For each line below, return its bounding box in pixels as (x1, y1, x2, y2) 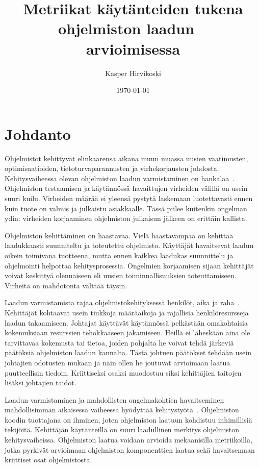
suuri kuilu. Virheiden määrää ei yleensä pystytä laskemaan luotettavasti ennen (5, 193, 253, 203)
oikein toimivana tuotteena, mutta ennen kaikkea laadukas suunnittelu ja (5, 250, 234, 260)
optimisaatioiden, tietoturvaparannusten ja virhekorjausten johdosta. (5, 163, 219, 174)
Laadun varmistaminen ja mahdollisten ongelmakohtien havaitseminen (5, 394, 224, 405)
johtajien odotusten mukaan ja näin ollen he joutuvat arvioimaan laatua (5, 357, 230, 367)
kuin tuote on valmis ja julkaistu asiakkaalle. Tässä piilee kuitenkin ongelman (5, 203, 247, 213)
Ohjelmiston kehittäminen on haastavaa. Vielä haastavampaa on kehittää (5, 230, 234, 240)
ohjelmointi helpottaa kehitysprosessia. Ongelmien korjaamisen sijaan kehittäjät (5, 260, 254, 270)
